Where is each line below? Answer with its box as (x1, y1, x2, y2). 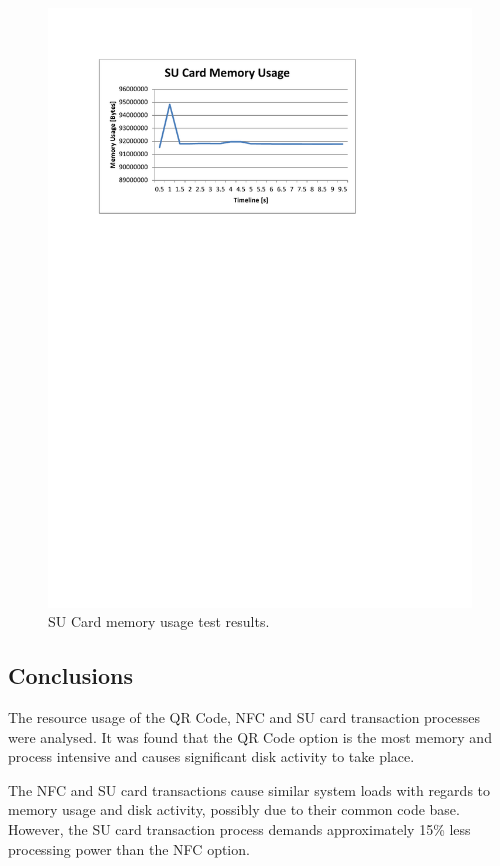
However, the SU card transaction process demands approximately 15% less (8, 819, 471, 840)
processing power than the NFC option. (8, 838, 250, 859)
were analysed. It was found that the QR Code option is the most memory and (8, 726, 492, 747)
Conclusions (8, 660, 134, 691)
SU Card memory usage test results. (48, 611, 270, 632)
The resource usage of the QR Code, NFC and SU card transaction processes (8, 707, 480, 728)
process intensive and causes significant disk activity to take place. (8, 746, 415, 767)
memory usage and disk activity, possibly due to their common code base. (8, 799, 460, 820)
